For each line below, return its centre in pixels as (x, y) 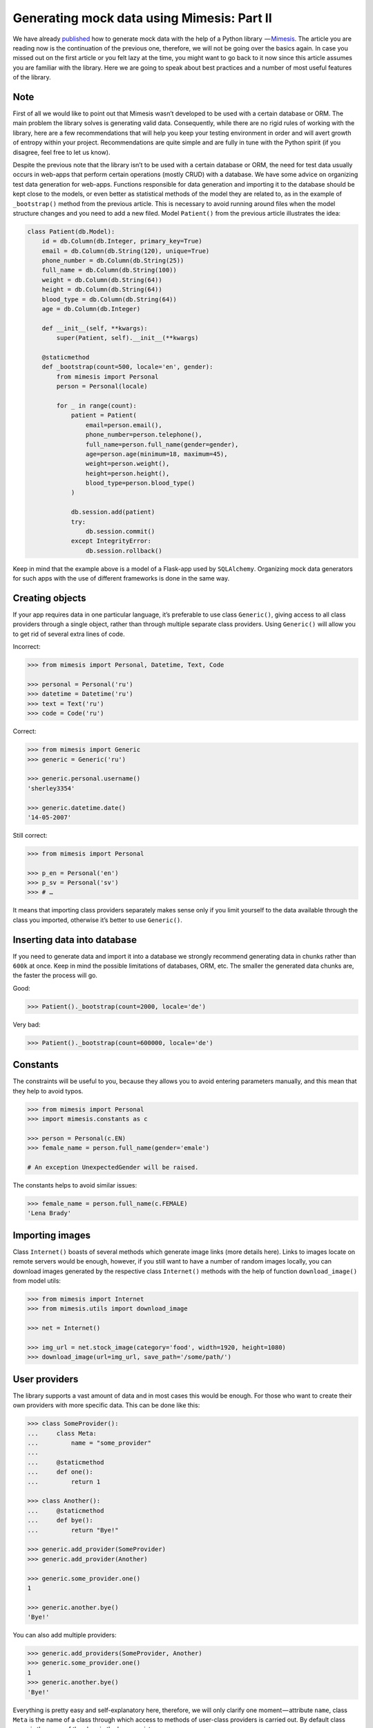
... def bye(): (60, 1520)
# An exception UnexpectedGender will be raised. (113, 1167)
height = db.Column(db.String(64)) (102, 290)
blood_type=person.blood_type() (140, 483)
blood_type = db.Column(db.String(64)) (109, 299)
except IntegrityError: (111, 541)
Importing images (52, 1235)
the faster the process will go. (55, 975)
